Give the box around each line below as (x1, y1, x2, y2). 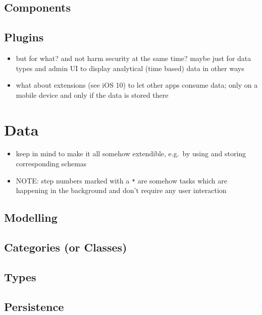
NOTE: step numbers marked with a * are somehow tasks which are (16, 175, 227, 185)
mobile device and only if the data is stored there (16, 89, 169, 100)
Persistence (4, 298, 64, 314)
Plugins (4, 29, 44, 45)
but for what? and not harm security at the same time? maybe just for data (16, 52, 251, 63)
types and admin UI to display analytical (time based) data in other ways (16, 62, 244, 73)
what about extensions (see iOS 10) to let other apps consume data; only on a (16, 80, 258, 90)
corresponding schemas (16, 158, 87, 169)
